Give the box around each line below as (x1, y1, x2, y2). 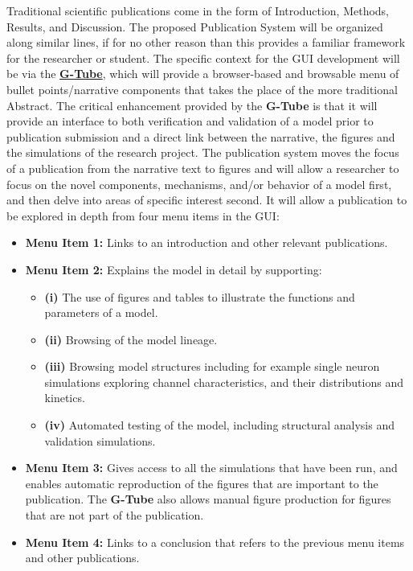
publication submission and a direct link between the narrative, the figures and (6, 128, 395, 145)
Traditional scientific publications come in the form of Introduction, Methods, (6, 2, 390, 18)
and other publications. (25, 549, 140, 566)
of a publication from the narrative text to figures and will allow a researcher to (6, 159, 399, 176)
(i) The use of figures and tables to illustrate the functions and (44, 288, 355, 305)
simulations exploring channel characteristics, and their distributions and (44, 373, 403, 390)
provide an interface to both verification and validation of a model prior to (6, 113, 374, 129)
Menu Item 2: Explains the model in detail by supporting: (25, 261, 322, 277)
